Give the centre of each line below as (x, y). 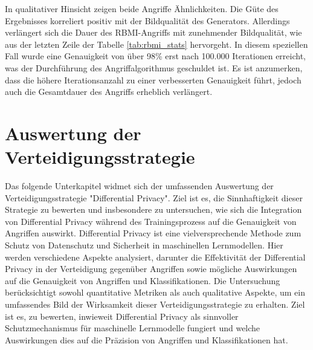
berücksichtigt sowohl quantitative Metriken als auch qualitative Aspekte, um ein (155, 292)
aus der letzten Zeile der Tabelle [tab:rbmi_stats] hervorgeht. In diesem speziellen (156, 44)
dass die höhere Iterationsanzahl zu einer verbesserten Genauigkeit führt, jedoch (153, 79)
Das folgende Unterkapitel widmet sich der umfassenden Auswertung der (139, 186)
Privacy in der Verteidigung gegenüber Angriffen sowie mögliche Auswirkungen (151, 269)
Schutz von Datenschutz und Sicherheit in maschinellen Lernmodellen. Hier (144, 245)
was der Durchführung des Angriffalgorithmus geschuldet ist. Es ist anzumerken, (154, 67)
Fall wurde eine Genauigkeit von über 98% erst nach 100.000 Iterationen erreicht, (155, 56)
